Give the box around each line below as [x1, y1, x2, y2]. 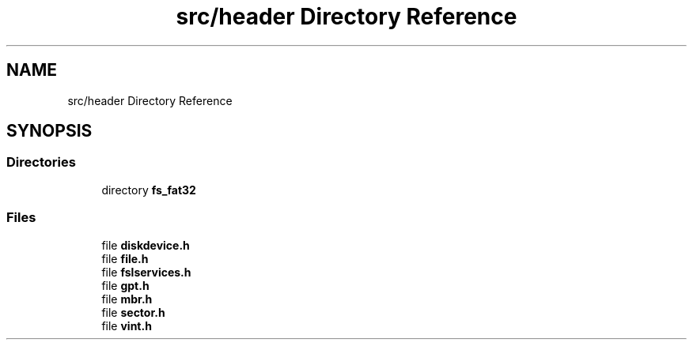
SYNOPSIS [6, 121, 93, 141]
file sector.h [101, 305, 165, 319]
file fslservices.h [101, 265, 191, 279]
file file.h [101, 251, 149, 265]
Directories [6, 154, 76, 171]
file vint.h [101, 318, 152, 333]
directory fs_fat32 [101, 182, 196, 197]
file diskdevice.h [101, 238, 190, 252]
